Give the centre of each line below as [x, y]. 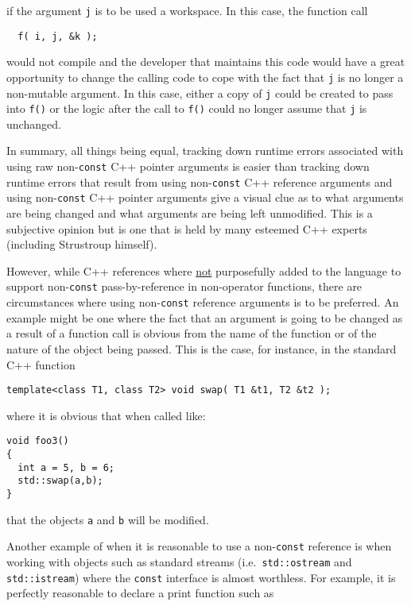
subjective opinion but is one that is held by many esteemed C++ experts [187, 228]
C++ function [41, 364]
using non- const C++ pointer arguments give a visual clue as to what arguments [205, 197]
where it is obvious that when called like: [106, 415]
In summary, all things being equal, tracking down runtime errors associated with [205, 151]
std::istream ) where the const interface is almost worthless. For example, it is [201, 577]
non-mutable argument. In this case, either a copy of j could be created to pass [200, 93]
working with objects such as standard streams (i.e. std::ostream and [179, 561]
